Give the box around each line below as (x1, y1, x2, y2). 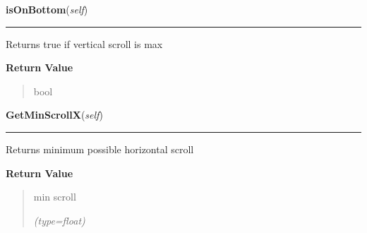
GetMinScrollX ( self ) (6, 107, 103, 122)
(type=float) (33, 213, 85, 227)
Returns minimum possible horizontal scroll (6, 141, 194, 156)
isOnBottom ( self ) (6, 2, 88, 16)
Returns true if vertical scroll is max (6, 36, 163, 51)
